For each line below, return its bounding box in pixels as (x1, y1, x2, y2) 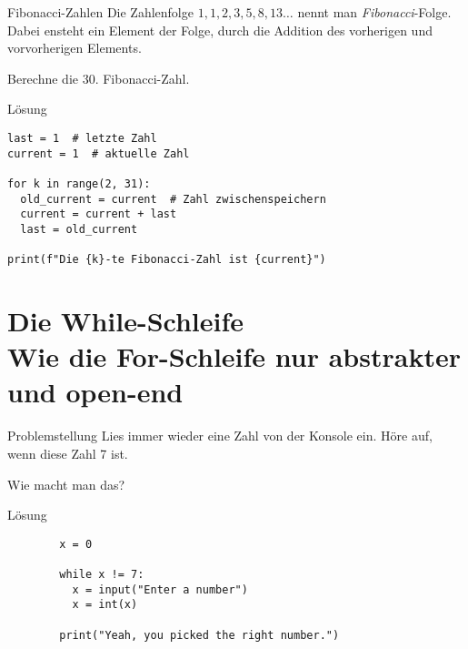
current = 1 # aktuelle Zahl (7, 147, 190, 160)
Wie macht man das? (7, 474, 125, 493)
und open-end (7, 373, 184, 411)
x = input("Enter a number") (72, 583, 248, 596)
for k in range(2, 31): (7, 177, 151, 190)
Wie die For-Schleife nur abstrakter (7, 338, 461, 375)
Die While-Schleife (7, 302, 244, 340)
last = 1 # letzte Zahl (7, 131, 157, 145)
